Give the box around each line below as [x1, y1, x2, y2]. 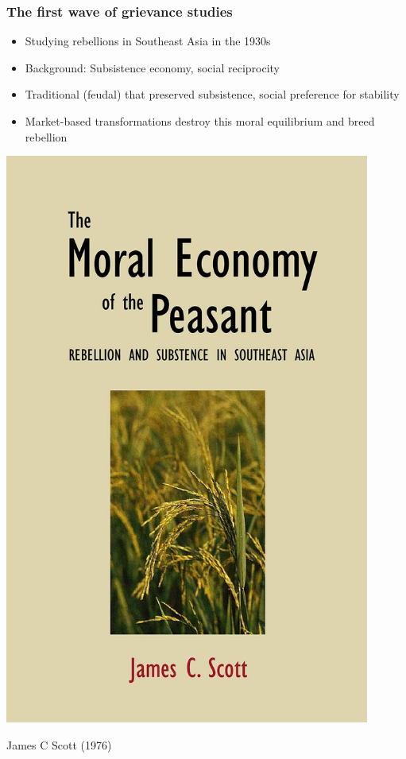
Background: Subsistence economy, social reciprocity [25, 59, 280, 76]
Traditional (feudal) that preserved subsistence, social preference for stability [25, 86, 400, 103]
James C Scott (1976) [6, 736, 112, 753]
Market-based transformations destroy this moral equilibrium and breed [25, 113, 375, 129]
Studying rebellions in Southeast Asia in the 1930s [25, 33, 271, 49]
